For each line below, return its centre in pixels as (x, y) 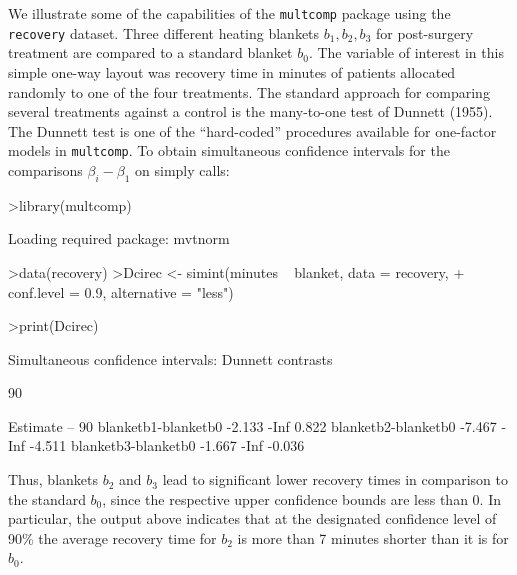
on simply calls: (182, 169)
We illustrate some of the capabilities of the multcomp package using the (229, 13)
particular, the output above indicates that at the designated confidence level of (252, 518)
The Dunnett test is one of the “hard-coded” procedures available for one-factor (252, 130)
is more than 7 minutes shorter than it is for (373, 537)
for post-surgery (424, 32)
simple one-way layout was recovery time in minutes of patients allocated (232, 71)
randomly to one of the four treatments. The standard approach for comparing (249, 91)
